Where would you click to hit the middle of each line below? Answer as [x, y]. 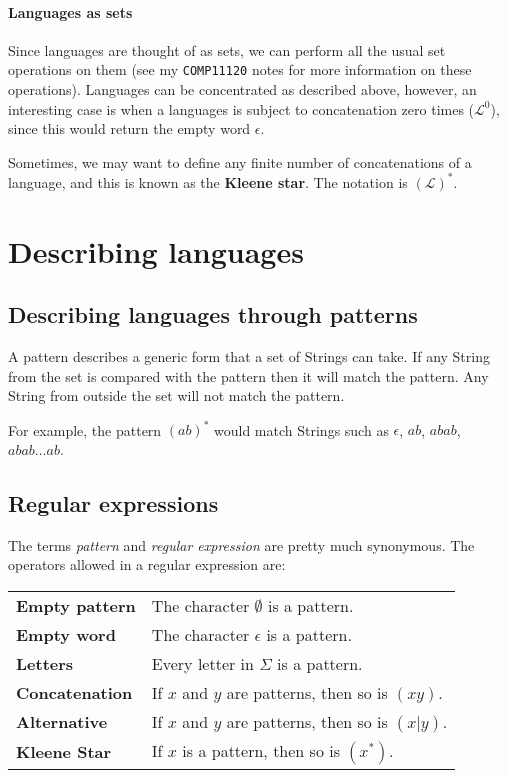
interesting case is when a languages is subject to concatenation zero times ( [241, 108]
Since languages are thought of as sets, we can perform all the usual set [227, 49]
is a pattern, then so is [261, 750]
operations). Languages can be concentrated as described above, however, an [242, 89]
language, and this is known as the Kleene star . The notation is [208, 181]
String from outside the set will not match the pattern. [176, 395]
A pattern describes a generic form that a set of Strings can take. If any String [249, 356]
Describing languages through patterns [213, 314]
